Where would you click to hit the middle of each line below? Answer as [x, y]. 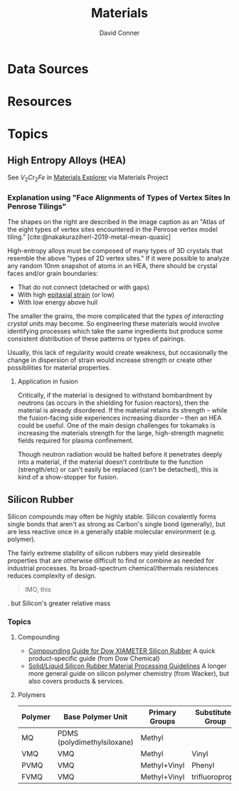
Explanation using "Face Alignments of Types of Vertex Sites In [119, 197]
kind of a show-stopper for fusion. [68, 477]
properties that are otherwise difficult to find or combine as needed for [111, 561]
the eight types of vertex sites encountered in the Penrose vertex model [113, 230]
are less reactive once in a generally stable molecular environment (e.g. [112, 532]
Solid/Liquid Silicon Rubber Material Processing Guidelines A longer [127, 666]
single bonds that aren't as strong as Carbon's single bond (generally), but [116, 524]
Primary [163, 713]
